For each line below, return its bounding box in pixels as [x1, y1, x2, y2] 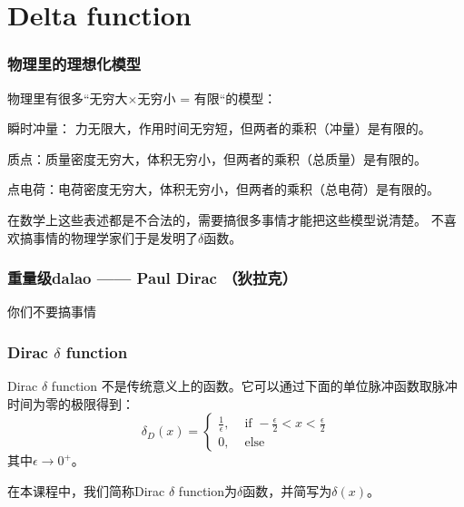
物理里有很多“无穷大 [7, 88, 128, 107]
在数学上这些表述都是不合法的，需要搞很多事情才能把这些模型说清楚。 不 [7, 210, 444, 229]
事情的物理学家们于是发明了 [32, 228, 198, 247]
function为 [178, 481, 238, 500]
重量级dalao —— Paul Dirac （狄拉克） [7, 267, 297, 289]
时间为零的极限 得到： [7, 394, 134, 413]
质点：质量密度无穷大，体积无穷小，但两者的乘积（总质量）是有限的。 [7, 149, 427, 168]
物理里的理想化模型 [7, 53, 142, 75]
